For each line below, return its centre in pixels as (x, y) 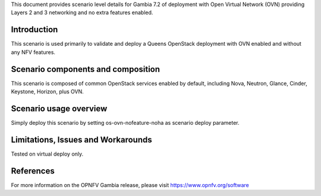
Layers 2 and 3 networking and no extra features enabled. (82, 12)
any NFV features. (33, 52)
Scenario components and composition (86, 69)
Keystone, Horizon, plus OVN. (48, 91)
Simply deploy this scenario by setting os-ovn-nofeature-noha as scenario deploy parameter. (125, 122)
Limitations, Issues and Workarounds (81, 140)
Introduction (34, 30)
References (33, 171)
